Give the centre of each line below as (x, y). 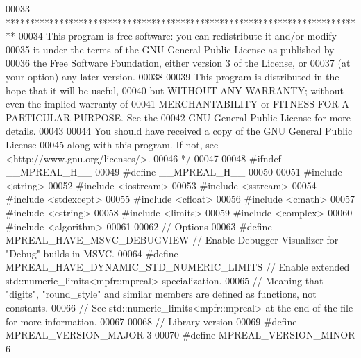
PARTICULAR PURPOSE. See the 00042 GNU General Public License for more (178, 117)
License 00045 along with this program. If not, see (112, 144)
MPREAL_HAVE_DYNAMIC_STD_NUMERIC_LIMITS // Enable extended (178, 267)
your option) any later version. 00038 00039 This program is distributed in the (173, 76)
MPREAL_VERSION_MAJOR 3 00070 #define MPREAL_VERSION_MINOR (180, 335)
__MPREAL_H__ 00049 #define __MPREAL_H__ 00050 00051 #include (174, 172)
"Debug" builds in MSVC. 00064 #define (92, 253)
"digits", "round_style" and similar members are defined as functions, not (161, 294)
